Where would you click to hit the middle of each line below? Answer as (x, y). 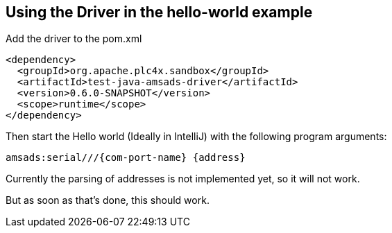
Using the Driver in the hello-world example (159, 12)
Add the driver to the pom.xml (74, 39)
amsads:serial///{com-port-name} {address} (126, 158)
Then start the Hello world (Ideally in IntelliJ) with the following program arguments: (196, 137)
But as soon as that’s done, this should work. (108, 200)
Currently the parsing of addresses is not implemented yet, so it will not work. (183, 179)
